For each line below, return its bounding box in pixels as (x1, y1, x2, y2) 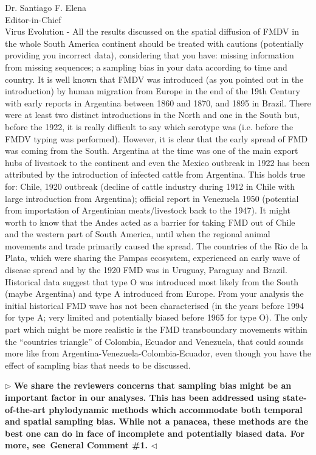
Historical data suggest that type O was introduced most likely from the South (5, 275, 299, 288)
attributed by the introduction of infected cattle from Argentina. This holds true (5, 168, 305, 181)
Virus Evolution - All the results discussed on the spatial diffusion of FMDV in (5, 25, 299, 38)
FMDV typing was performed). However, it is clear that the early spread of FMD (5, 132, 308, 145)
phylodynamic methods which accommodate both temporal (49, 403, 303, 415)
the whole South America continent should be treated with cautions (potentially (5, 36, 304, 49)
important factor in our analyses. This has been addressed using (5, 391, 280, 403)
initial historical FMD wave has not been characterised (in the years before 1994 (5, 299, 304, 311)
